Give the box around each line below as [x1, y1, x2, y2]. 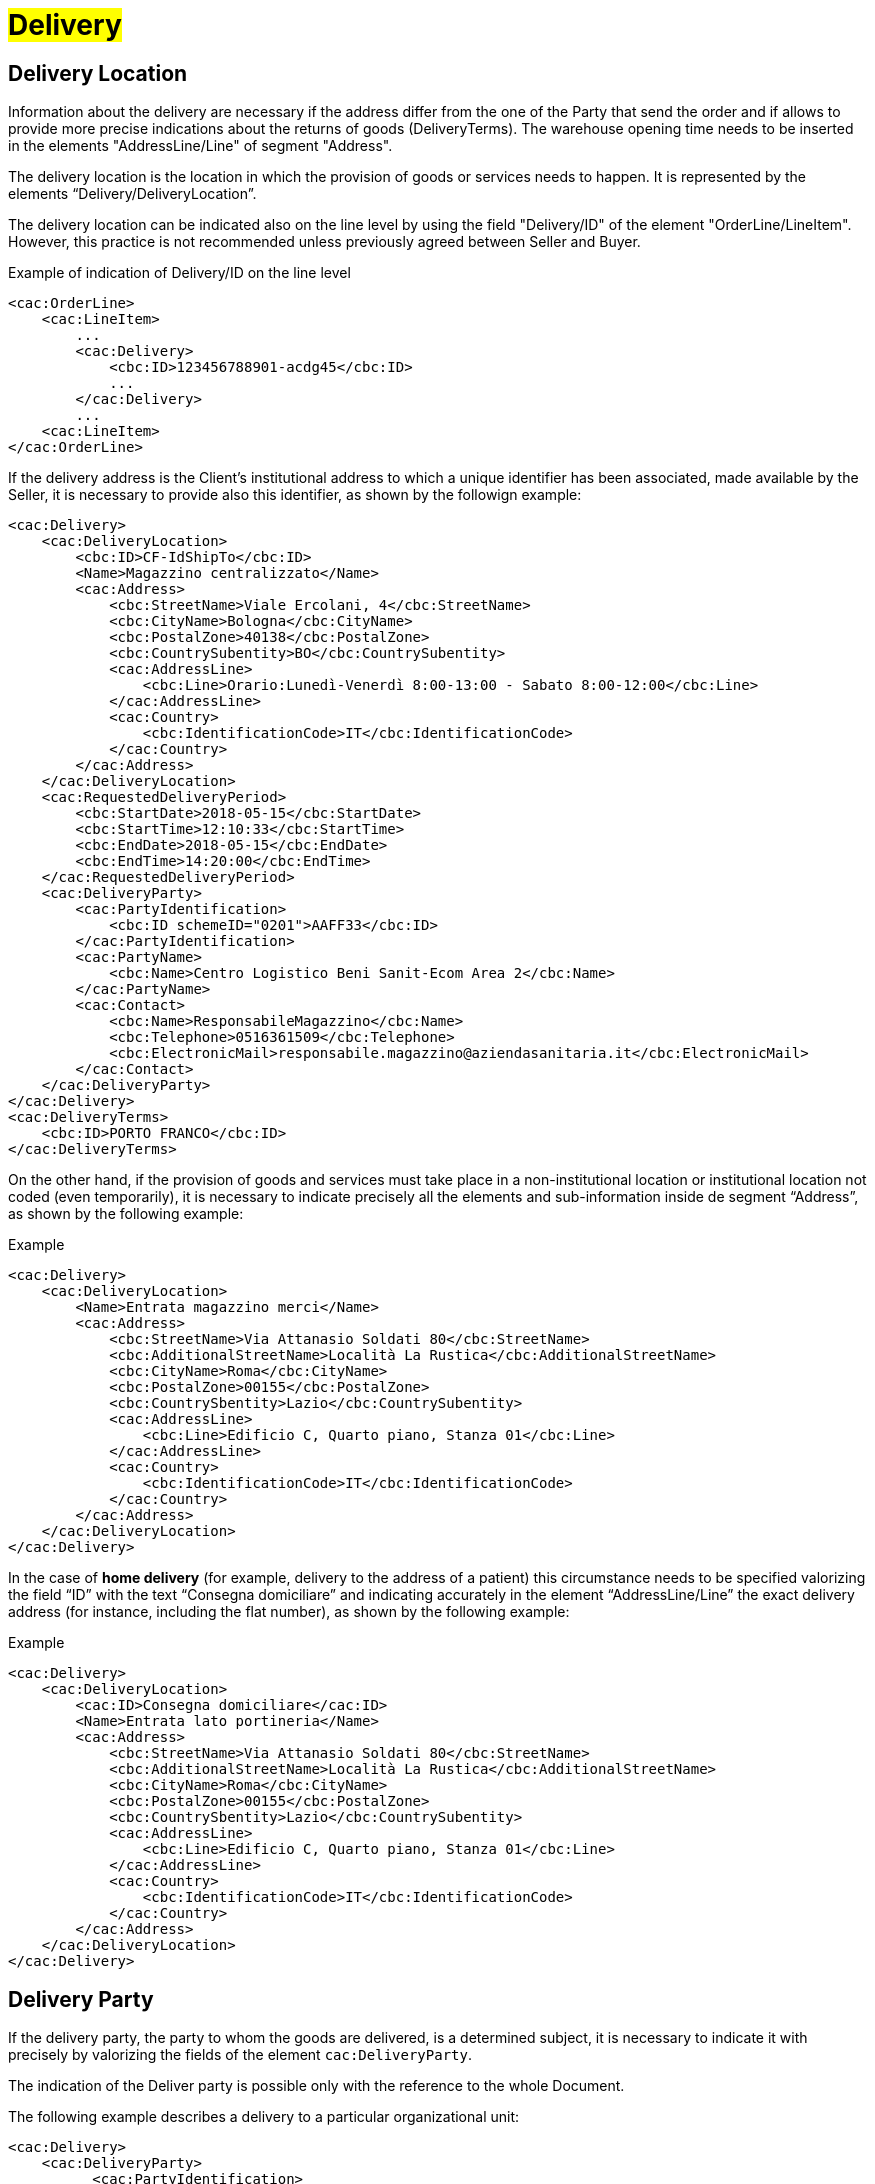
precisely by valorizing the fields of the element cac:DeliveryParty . [8, 2046, 472, 2064]
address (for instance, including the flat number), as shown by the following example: [8, 1603, 570, 1621]
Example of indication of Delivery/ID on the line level [8, 264, 351, 282]
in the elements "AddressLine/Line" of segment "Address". [8, 137, 393, 155]
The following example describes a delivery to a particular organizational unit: [8, 2108, 520, 2126]
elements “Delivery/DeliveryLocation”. [8, 185, 257, 203]
